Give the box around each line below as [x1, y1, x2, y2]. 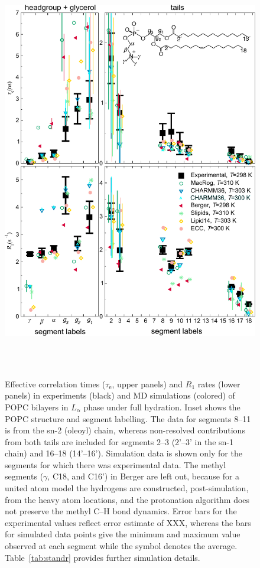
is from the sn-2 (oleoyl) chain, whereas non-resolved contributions [5, 424, 245, 436]
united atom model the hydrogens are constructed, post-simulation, [5, 482, 249, 494]
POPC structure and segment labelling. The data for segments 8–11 [5, 412, 251, 425]
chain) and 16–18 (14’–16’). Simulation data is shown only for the [5, 447, 242, 459]
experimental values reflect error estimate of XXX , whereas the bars [5, 516, 251, 528]
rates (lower [197, 377, 240, 390]
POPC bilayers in [5, 400, 69, 413]
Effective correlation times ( [5, 377, 106, 390]
